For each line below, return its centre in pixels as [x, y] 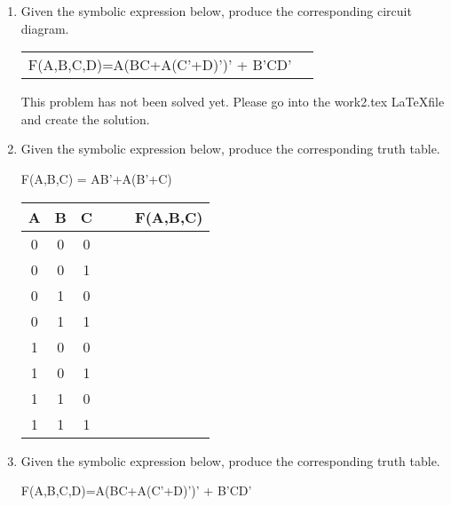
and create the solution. [85, 119]
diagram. [45, 28]
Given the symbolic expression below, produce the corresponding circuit [216, 11]
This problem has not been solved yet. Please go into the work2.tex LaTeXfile [233, 102]
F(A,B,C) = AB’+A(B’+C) [96, 178]
